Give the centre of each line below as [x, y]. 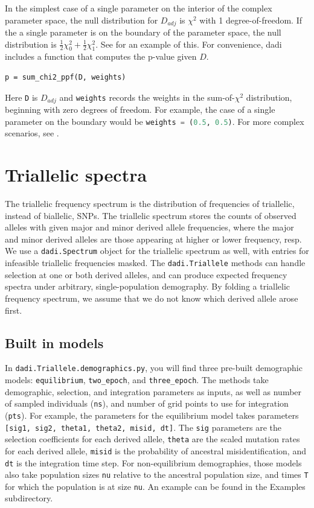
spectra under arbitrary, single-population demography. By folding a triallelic [148, 286]
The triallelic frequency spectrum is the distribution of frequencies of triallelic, [150, 204]
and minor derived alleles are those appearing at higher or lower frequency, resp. [153, 239]
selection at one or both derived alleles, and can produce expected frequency [146, 274]
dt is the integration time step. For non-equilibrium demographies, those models [153, 462]
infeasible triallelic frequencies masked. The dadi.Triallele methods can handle [155, 263]
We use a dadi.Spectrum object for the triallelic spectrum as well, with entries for [157, 251]
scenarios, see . [32, 133]
